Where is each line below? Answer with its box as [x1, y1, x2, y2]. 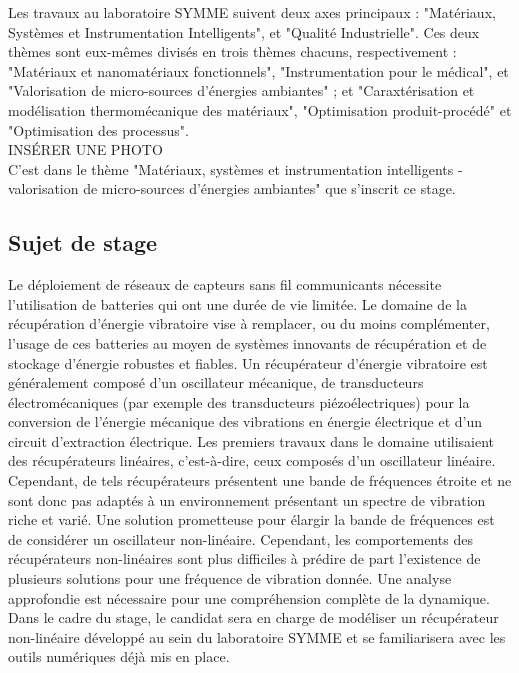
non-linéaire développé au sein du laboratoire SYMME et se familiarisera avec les [8, 626, 506, 647]
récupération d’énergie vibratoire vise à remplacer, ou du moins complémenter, [8, 313, 490, 334]
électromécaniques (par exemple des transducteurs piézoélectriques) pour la [8, 391, 470, 412]
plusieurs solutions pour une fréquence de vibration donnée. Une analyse [8, 568, 452, 589]
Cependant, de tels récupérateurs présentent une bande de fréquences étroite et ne [8, 470, 512, 491]
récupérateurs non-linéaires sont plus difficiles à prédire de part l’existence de [8, 548, 481, 569]
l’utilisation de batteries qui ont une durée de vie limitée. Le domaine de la [8, 293, 467, 314]
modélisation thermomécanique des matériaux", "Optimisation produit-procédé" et [8, 99, 512, 120]
